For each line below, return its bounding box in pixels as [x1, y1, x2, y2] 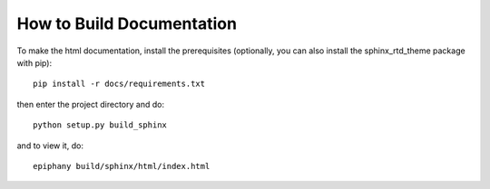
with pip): [16, 57, 53, 68]
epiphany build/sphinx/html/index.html [33, 161, 211, 171]
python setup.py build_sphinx [33, 120, 168, 130]
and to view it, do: [16, 140, 83, 151]
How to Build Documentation [16, 14, 238, 33]
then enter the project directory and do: [16, 99, 165, 109]
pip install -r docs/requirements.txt [33, 79, 206, 90]
